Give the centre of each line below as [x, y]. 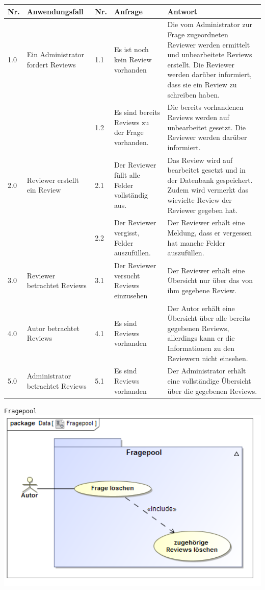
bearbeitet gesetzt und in [206, 170]
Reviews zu [131, 122]
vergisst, [127, 232]
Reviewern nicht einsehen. [208, 358]
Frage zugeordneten [198, 34]
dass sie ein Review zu [202, 84]
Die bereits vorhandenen [205, 107]
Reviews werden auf [198, 117]
